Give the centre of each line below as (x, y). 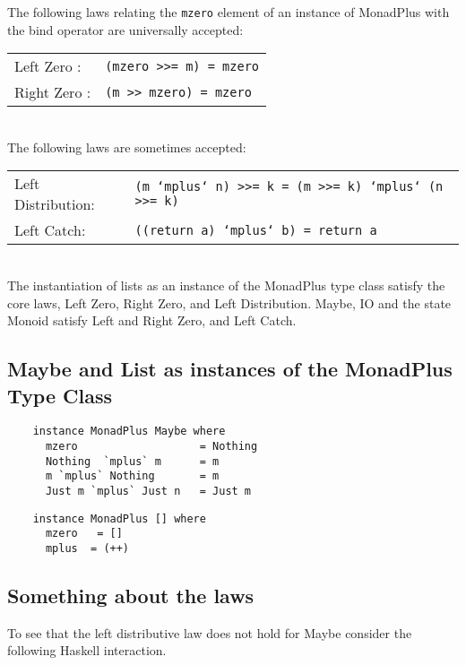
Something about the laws (131, 596)
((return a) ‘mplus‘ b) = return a (256, 230)
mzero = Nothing (151, 447)
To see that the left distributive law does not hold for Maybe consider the (210, 632)
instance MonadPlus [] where (119, 518)
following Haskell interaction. (87, 650)
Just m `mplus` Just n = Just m (148, 492)
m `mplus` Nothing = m (132, 476)
